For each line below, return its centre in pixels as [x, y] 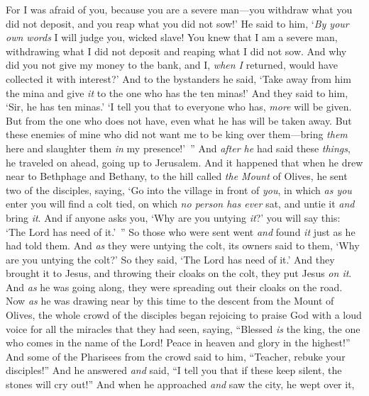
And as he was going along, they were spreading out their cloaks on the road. [174, 287]
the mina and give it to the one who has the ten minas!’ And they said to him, [177, 92]
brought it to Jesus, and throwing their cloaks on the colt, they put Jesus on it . [179, 273]
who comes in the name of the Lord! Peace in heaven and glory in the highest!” [178, 343]
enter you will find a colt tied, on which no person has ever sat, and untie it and [180, 204]
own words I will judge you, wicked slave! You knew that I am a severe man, [172, 37]
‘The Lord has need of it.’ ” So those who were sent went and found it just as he [181, 231]
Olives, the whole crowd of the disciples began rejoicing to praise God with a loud [184, 315]
